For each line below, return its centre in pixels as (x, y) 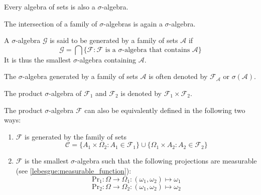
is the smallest (47, 161)
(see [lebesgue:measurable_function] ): (74, 170)
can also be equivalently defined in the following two (165, 110)
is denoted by (141, 93)
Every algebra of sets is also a (50, 6)
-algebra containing (107, 59)
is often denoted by (178, 76)
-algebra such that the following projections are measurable (166, 161)
